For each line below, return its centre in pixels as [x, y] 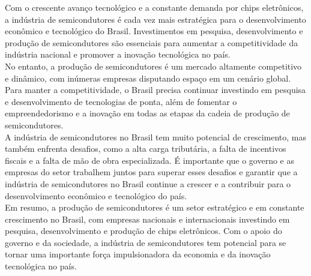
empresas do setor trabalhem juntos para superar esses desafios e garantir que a [151, 172]
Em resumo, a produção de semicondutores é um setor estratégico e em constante [155, 207]
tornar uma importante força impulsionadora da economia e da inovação [138, 254]
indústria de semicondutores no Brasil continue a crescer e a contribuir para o [148, 183]
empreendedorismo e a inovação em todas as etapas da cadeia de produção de [147, 113]
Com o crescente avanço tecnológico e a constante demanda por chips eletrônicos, [154, 7]
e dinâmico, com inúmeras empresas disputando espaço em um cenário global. [148, 78]
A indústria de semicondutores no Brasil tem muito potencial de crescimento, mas [156, 136]
